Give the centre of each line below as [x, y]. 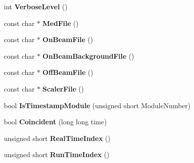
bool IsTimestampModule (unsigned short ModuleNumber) [97, 105]
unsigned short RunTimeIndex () [57, 154]
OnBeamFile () [68, 39]
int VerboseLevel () [36, 6]
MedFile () [61, 23]
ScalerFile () [63, 88]
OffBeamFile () [68, 72]
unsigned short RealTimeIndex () [57, 138]
